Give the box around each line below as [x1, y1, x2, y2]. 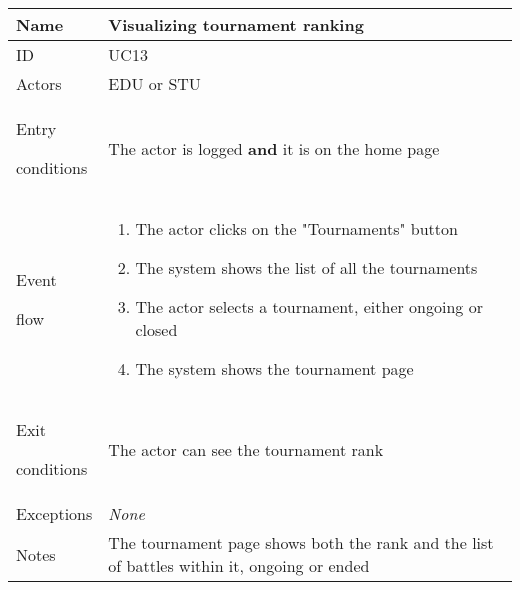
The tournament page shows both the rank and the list [108, 531, 494, 554]
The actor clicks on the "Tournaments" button [135, 217, 458, 240]
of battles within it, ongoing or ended [108, 554, 370, 577]
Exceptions [16, 502, 93, 525]
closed [135, 318, 178, 341]
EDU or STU [108, 72, 201, 95]
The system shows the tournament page [135, 357, 414, 380]
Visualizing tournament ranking [108, 13, 364, 36]
